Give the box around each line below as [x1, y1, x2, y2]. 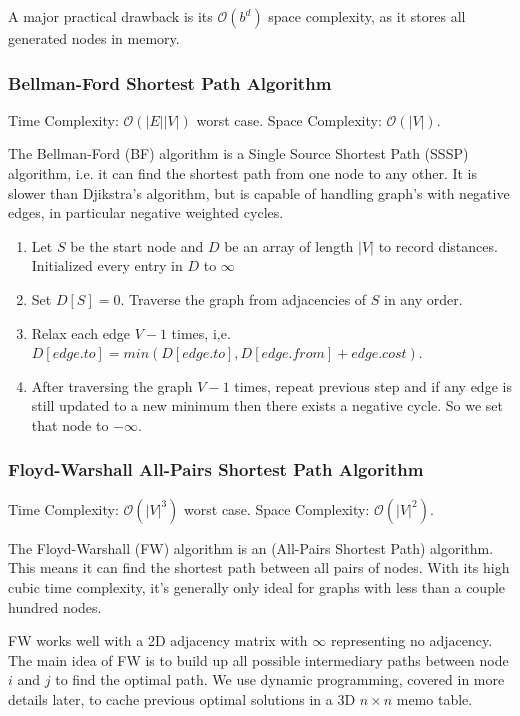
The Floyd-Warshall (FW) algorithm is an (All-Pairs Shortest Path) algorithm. [8, 537, 494, 558]
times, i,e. [171, 322, 231, 343]
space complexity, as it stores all [268, 6, 466, 26]
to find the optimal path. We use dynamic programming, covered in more [55, 669, 505, 690]
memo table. [396, 688, 473, 709]
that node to [31, 414, 109, 435]
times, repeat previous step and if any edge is [234, 375, 512, 396]
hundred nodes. [8, 596, 102, 617]
